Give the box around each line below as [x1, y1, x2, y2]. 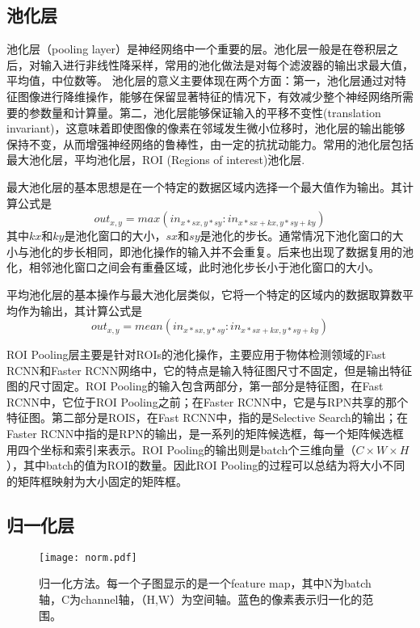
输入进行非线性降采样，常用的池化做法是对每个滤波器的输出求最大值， [40, 56, 414, 73]
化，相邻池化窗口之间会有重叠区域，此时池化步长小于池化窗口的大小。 [6, 259, 380, 276]
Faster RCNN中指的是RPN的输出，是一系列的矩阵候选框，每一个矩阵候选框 [6, 425, 404, 442]
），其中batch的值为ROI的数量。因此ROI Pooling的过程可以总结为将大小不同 [6, 457, 405, 474]
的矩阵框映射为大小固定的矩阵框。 [6, 472, 187, 489]
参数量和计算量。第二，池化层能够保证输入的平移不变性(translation [28, 103, 381, 120]
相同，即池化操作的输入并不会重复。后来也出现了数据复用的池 [85, 242, 414, 259]
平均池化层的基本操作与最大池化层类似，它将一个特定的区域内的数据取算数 [6, 285, 402, 302]
